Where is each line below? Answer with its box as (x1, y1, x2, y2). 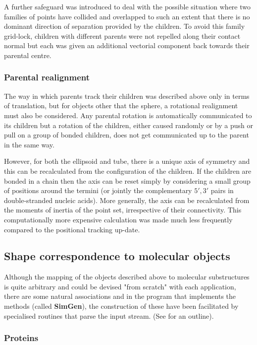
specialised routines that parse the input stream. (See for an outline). (4, 310, 214, 321)
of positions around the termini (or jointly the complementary (4, 185, 192, 196)
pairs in (210, 185, 234, 196)
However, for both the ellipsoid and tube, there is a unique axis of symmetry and (4, 156, 250, 166)
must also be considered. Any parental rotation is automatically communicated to (4, 110, 252, 120)
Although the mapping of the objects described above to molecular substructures (4, 272, 250, 282)
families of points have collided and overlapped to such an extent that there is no (4, 11, 250, 21)
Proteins (4, 332, 39, 344)
